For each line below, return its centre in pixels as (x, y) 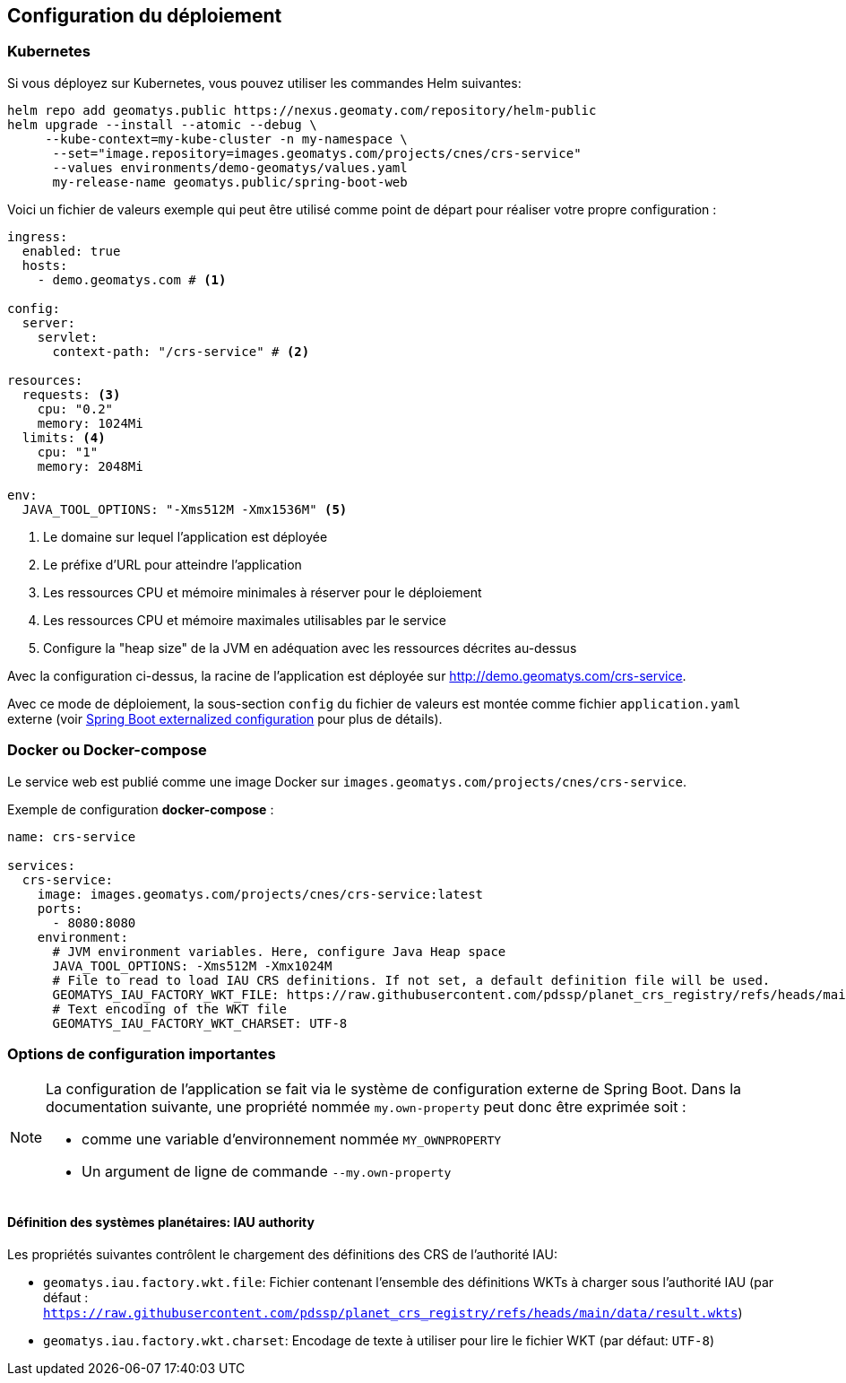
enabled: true (71, 251)
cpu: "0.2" (75, 409)
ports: (60, 908)
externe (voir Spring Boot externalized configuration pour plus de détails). (225, 718)
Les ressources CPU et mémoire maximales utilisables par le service (245, 620)
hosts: (45, 265)
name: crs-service (72, 836)
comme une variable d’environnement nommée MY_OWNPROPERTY (292, 1139)
